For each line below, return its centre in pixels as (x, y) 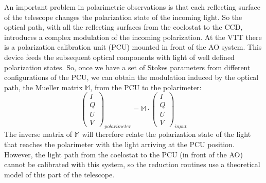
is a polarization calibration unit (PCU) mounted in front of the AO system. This (133, 47)
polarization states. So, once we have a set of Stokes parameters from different (127, 67)
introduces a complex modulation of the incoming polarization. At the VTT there (133, 37)
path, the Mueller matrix (43, 87)
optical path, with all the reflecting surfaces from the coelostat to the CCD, (123, 27)
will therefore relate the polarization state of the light (166, 134)
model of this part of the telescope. (59, 174)
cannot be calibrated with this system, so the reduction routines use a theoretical (132, 164)
